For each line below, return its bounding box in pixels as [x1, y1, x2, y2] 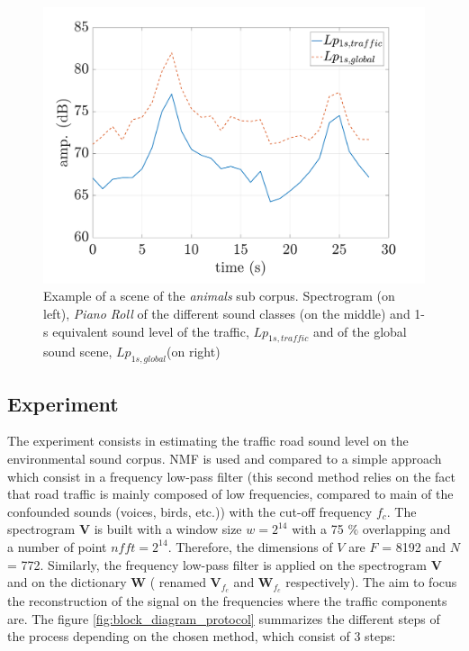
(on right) [167, 342, 221, 361]
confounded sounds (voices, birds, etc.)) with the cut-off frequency [7, 502, 373, 520]
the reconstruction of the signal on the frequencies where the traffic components [7, 592, 447, 610]
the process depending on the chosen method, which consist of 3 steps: [7, 627, 396, 646]
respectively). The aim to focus [285, 573, 457, 592]
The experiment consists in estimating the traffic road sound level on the [7, 431, 409, 450]
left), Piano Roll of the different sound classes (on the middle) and [43, 304, 410, 322]
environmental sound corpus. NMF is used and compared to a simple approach [7, 448, 442, 467]
